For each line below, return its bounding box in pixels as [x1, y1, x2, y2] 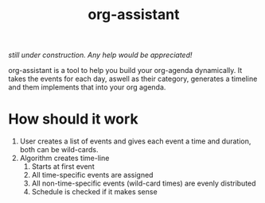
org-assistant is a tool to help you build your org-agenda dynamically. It [8, 66, 243, 75]
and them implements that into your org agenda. [8, 82, 166, 92]
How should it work [8, 110, 138, 128]
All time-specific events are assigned [31, 170, 154, 180]
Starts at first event [31, 162, 95, 171]
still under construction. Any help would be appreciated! [8, 50, 193, 60]
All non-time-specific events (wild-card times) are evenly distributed [31, 178, 256, 188]
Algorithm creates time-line [19, 153, 110, 163]
